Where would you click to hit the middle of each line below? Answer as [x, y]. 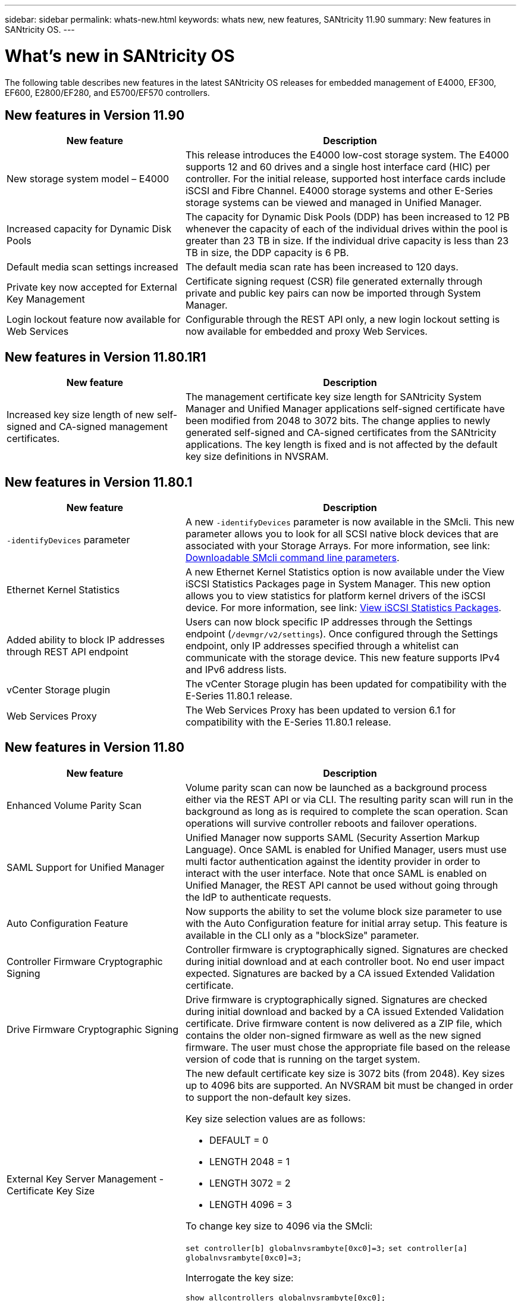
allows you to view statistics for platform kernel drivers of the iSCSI [335, 596]
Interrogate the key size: [239, 1277]
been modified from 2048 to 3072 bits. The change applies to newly [338, 421]
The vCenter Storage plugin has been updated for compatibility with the [346, 684]
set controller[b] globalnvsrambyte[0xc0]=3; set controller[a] [326, 1248]
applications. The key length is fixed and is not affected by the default [341, 445]
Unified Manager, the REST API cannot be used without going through [342, 885]
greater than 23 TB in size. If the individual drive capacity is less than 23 [347, 241]
